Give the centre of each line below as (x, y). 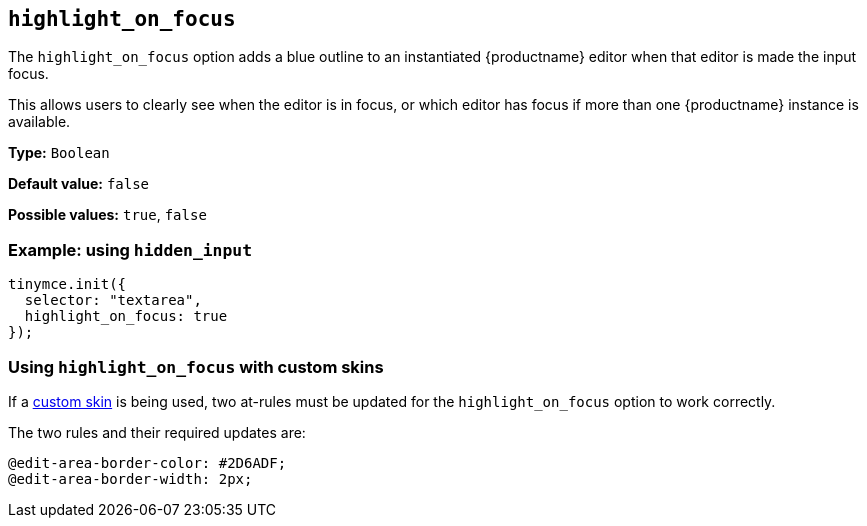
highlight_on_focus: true (126, 316)
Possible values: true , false (107, 215)
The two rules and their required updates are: (157, 432)
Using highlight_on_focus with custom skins (196, 366)
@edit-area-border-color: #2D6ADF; (147, 462)
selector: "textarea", (113, 300)
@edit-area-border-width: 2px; (130, 478)
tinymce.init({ (67, 284)
